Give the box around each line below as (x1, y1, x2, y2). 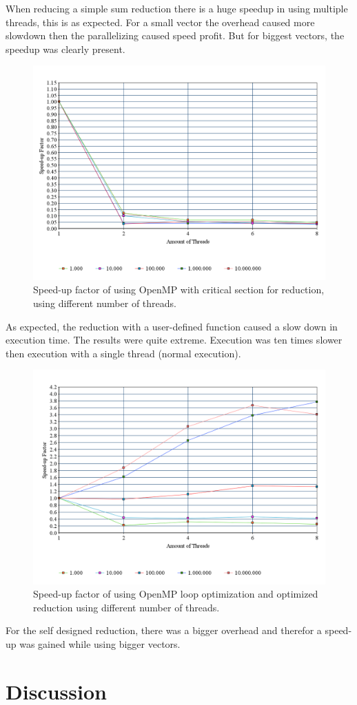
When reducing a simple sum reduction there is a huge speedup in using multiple (6, 1, 348, 15)
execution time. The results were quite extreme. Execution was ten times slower (6, 333, 343, 347)
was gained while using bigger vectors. (19, 637, 181, 651)
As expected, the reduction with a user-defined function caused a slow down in (6, 319, 338, 333)
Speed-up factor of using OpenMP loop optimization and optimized (33, 587, 318, 601)
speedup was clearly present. (6, 41, 125, 56)
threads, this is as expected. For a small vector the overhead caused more (6, 14, 315, 29)
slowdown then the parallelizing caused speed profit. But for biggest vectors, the (6, 28, 345, 43)
